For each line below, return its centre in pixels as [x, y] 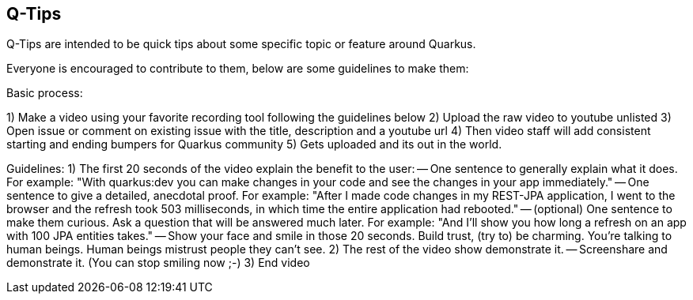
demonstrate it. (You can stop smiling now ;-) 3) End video [158, 263]
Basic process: [45, 93]
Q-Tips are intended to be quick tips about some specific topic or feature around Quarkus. [241, 44]
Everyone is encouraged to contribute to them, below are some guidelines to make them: [238, 69]
